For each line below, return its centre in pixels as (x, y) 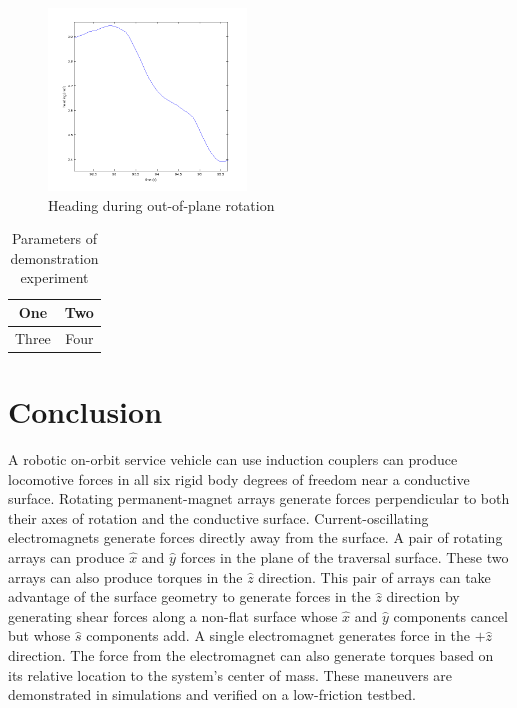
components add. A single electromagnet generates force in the (278, 635)
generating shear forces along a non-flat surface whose (173, 615)
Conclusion (85, 411)
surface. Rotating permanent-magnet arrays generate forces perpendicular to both (259, 498)
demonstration (54, 257)
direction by (423, 596)
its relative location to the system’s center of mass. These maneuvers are (230, 674)
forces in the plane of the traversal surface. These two (344, 557)
